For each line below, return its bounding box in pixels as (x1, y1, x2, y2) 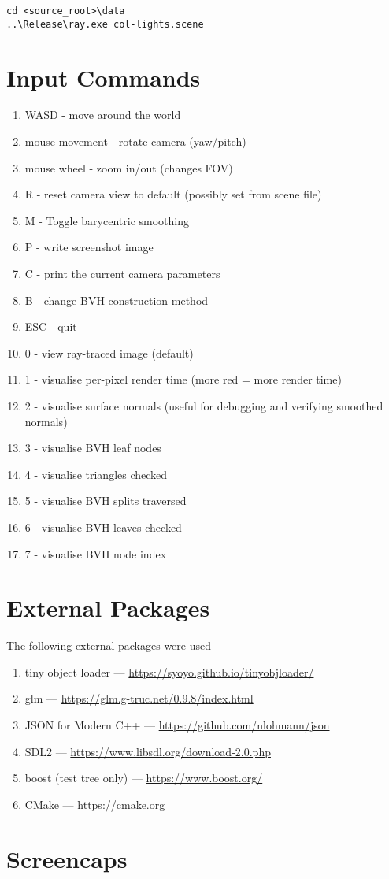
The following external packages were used (6, 637, 211, 654)
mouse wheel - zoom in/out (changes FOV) (24, 159, 233, 176)
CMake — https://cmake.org (24, 796, 165, 812)
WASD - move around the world (24, 106, 181, 123)
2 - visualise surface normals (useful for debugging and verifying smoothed (24, 397, 383, 414)
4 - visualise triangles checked (24, 465, 168, 482)
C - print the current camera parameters (24, 265, 220, 281)
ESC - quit (24, 318, 77, 335)
